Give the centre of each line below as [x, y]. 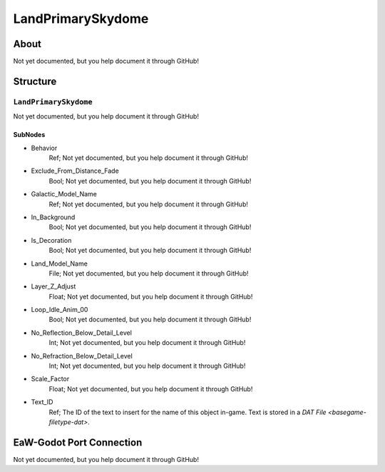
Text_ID [42, 402]
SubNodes [29, 135]
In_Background [53, 217]
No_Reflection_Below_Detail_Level [81, 333]
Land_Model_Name [60, 263]
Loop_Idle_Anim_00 [60, 310]
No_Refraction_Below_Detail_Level [82, 356]
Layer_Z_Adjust [53, 286]
